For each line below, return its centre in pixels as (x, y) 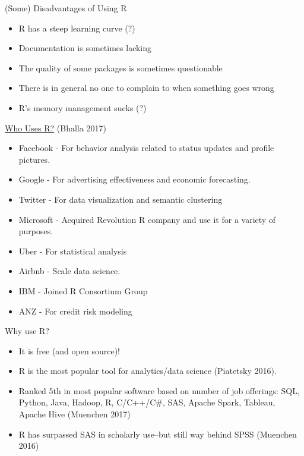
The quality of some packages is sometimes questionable (121, 67)
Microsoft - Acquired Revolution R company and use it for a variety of (147, 219)
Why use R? (27, 331)
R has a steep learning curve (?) (77, 28)
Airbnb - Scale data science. (69, 271)
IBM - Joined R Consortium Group (83, 290)
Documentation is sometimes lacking (85, 48)
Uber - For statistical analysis (73, 251)
